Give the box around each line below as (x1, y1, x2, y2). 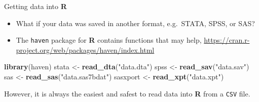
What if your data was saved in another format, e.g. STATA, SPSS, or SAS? (16, 18, 255, 28)
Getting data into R (4, 1, 67, 11)
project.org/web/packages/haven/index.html (16, 44, 155, 55)
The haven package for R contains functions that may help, (16, 35, 202, 45)
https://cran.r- (204, 35, 250, 45)
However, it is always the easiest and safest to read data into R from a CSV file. (4, 88, 250, 98)
